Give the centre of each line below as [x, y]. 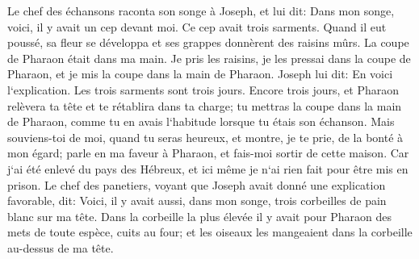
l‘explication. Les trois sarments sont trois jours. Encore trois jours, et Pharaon [203, 89]
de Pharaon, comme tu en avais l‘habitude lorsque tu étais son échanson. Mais [201, 121]
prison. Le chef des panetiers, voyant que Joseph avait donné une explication [197, 184]
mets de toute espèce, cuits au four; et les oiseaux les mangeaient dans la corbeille [210, 232]
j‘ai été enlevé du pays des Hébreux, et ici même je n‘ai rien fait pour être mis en [208, 168]
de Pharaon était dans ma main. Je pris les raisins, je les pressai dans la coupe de [209, 58]
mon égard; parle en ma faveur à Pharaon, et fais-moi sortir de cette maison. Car [208, 153]
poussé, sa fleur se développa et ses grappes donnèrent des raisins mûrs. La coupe [208, 42]
